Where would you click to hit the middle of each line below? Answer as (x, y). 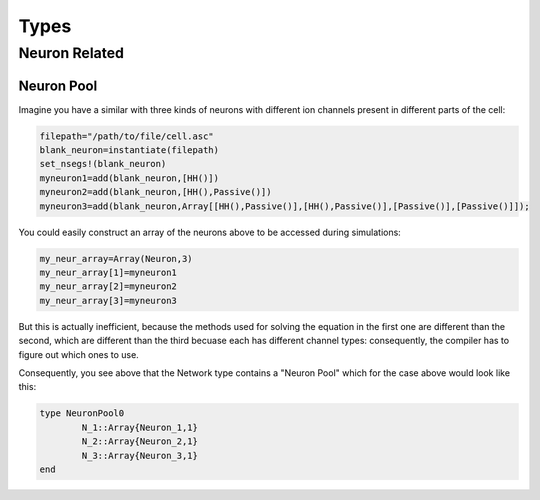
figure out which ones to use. (78, 354)
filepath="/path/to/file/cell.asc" (126, 136)
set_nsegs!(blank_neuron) (103, 164)
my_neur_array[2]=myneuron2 (108, 286)
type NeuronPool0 (82, 413)
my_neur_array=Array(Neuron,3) (116, 258)
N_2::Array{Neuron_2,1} (140, 441)
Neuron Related (71, 53)
